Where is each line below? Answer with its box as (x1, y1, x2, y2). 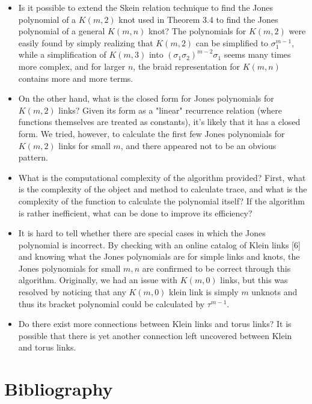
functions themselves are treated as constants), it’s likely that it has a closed (18, 115, 301, 128)
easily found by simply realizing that (18, 36, 153, 49)
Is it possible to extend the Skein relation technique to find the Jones (18, 1, 274, 13)
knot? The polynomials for (148, 25, 246, 37)
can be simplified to (195, 36, 269, 49)
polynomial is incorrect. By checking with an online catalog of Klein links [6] (18, 238, 301, 251)
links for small (58, 139, 111, 151)
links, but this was (220, 274, 288, 286)
